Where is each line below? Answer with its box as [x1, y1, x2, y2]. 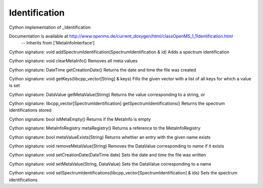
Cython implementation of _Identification [9, 24, 91, 30]
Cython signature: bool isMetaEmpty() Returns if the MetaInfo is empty [9, 116, 151, 122]
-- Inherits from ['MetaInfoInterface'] [21, 40, 95, 46]
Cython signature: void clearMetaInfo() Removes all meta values [9, 58, 138, 64]
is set [9, 83, 20, 89]
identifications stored [9, 107, 52, 113]
